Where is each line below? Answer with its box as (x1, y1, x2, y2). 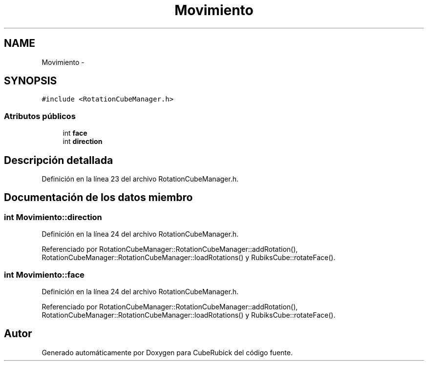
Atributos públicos (4, 111, 76, 121)
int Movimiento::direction (4, 212, 102, 222)
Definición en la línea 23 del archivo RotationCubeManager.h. (42, 175, 238, 183)
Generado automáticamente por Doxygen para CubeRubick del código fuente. (42, 348, 293, 357)
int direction (63, 137, 103, 146)
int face (63, 129, 87, 138)
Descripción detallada (4, 154, 113, 166)
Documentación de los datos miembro (4, 191, 193, 204)
